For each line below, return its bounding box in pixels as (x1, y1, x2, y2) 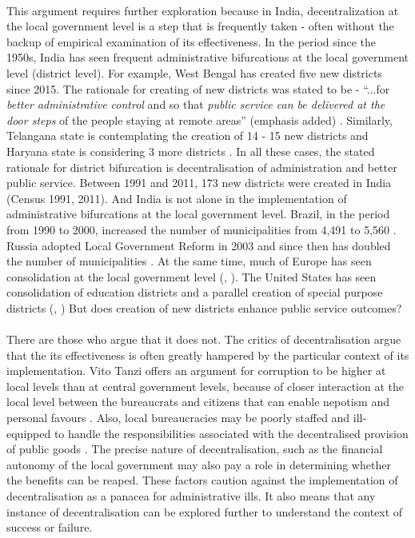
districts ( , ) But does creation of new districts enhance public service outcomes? (6, 299, 402, 316)
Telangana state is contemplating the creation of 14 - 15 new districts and (6, 127, 369, 144)
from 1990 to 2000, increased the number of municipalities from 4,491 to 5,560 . (6, 221, 397, 237)
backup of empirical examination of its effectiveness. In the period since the (6, 33, 376, 50)
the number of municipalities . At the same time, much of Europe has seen (6, 253, 372, 269)
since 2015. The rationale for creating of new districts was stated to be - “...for (6, 80, 390, 97)
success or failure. (6, 519, 93, 536)
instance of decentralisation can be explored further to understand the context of (6, 503, 403, 520)
